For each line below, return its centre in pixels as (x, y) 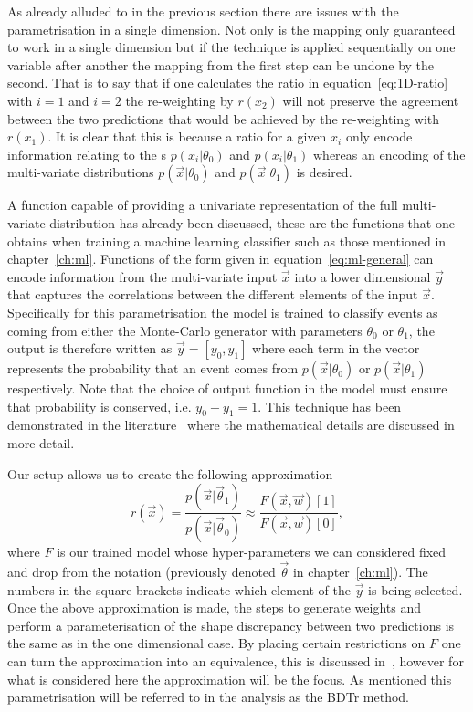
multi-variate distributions (81, 172)
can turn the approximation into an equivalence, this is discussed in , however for (236, 660)
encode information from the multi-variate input (142, 276)
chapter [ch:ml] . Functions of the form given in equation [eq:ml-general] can (221, 259)
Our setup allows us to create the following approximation (170, 473)
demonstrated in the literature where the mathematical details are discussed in (231, 425)
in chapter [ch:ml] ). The (360, 571)
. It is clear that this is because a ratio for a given (187, 136)
